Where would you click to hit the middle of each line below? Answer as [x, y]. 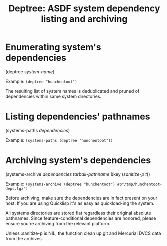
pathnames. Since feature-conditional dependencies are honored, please [81, 218]
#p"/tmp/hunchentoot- [140, 184]
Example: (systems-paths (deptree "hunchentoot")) [59, 140]
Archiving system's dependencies [78, 161]
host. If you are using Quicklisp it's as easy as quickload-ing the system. [80, 203]
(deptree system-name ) [30, 72]
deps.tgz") [17, 189]
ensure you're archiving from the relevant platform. [58, 223]
